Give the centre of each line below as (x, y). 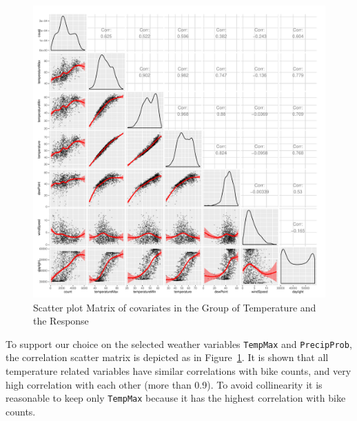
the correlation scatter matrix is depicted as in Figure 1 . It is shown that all (167, 357)
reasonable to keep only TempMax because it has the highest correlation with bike (176, 398)
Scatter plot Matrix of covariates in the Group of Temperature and (175, 307)
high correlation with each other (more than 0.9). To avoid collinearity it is (164, 384)
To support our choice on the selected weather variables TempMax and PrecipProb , (179, 343)
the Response (61, 321)
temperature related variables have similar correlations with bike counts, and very (178, 371)
